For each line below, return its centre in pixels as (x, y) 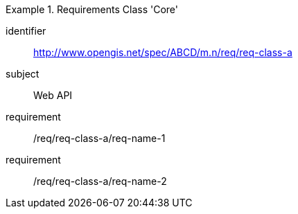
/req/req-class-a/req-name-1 (99, 138)
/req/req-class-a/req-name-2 (100, 181)
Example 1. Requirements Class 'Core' (92, 9)
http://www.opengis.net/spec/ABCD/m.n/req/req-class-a (163, 52)
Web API (53, 95)
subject (23, 74)
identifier (26, 31)
